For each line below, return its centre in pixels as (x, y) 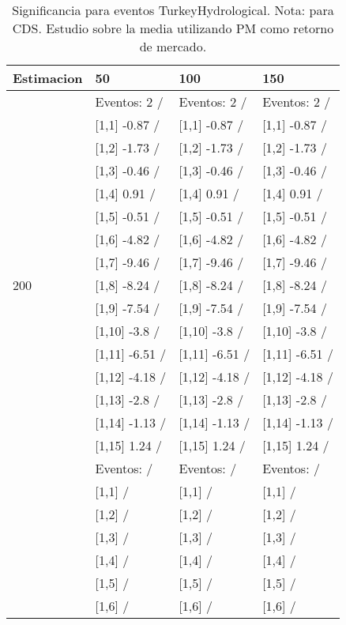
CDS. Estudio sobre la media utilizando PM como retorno (173, 28)
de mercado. (173, 46)
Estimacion (48, 78)
